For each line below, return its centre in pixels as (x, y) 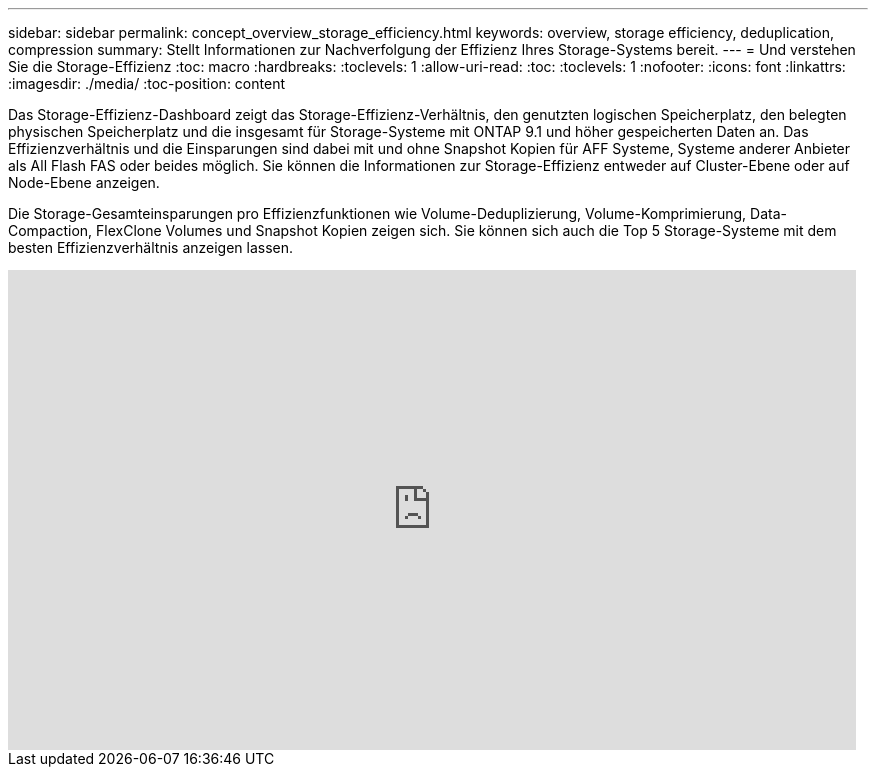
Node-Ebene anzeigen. (84, 182)
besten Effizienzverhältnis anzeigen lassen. (151, 247)
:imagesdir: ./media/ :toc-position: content (146, 83)
